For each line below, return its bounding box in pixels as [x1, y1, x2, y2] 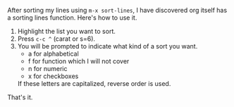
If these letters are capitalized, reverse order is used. [17, 80, 171, 87]
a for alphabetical [27, 49, 79, 58]
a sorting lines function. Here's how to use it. [7, 13, 137, 22]
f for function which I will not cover [27, 57, 130, 65]
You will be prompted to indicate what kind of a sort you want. [17, 42, 198, 50]
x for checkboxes [27, 72, 79, 80]
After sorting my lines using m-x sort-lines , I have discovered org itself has [7, 6, 228, 14]
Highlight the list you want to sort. [17, 27, 116, 35]
